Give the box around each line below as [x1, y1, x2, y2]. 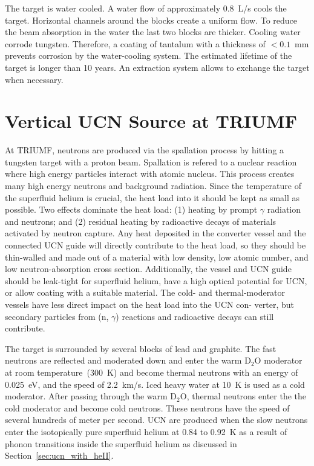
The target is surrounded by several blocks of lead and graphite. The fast [5, 342, 276, 354]
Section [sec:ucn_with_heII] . [5, 449, 114, 462]
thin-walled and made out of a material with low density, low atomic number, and [5, 250, 309, 263]
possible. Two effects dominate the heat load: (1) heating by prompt [5, 203, 258, 216]
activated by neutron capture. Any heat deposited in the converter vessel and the [5, 227, 306, 239]
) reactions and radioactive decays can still [116, 310, 274, 322]
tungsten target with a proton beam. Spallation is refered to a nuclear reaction [5, 155, 297, 168]
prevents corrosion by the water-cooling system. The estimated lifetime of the [5, 49, 292, 62]
